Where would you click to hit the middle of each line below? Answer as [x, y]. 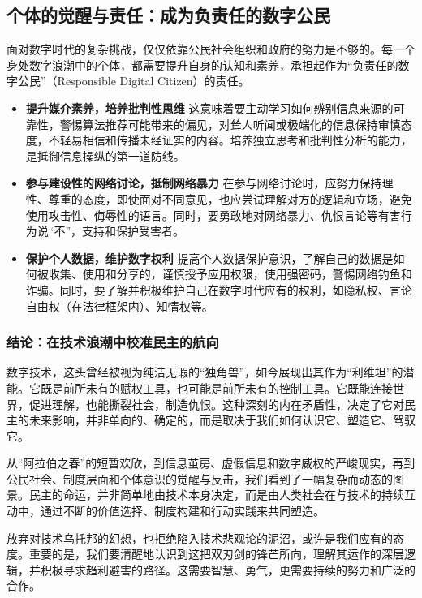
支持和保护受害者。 [133, 231]
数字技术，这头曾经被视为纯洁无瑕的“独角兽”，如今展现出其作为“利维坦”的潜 [211, 372]
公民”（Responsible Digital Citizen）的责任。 [133, 81]
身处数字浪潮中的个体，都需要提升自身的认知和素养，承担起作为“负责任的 [202, 65]
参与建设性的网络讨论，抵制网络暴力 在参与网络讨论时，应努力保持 [204, 183]
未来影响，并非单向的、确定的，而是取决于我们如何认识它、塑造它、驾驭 [222, 420]
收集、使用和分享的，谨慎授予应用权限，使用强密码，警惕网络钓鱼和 [230, 274]
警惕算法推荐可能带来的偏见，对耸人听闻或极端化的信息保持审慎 [230, 124]
